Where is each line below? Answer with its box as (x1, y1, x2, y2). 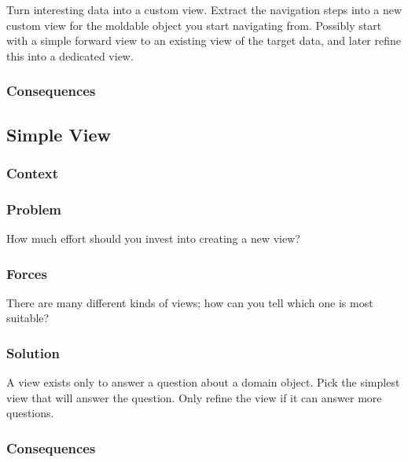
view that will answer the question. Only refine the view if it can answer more (6, 389, 382, 405)
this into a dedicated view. (6, 47, 134, 64)
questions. (6, 405, 54, 421)
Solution (6, 343, 60, 362)
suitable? (6, 310, 50, 326)
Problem (6, 199, 61, 218)
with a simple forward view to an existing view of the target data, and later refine (6, 32, 402, 49)
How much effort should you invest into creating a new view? (6, 230, 300, 247)
